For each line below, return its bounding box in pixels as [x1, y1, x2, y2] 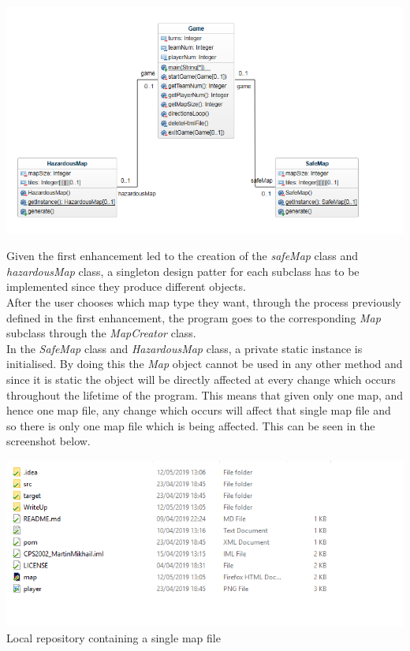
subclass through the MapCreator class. [6, 325, 196, 341]
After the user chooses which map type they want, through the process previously [6, 293, 401, 310]
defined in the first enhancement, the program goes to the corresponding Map [6, 309, 381, 325]
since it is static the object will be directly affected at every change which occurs [6, 370, 396, 387]
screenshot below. [6, 433, 91, 449]
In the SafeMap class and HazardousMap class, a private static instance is [6, 340, 363, 356]
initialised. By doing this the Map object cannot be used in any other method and [6, 355, 403, 372]
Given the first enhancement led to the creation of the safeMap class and [6, 247, 358, 264]
